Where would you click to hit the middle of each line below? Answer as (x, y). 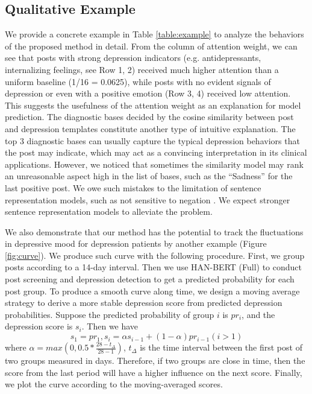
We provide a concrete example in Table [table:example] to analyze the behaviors (154, 34)
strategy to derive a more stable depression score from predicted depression (144, 303)
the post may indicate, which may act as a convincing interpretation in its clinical (156, 152)
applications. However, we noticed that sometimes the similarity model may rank (154, 164)
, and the (258, 314)
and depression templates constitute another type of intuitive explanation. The (150, 128)
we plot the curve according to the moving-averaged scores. (114, 384)
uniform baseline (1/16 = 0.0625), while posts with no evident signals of (138, 81)
